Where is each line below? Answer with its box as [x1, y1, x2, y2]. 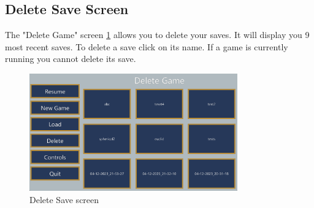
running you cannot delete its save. [5, 52, 136, 65]
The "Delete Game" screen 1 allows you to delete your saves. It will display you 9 [5, 28, 310, 41]
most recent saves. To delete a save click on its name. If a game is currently [5, 40, 288, 53]
